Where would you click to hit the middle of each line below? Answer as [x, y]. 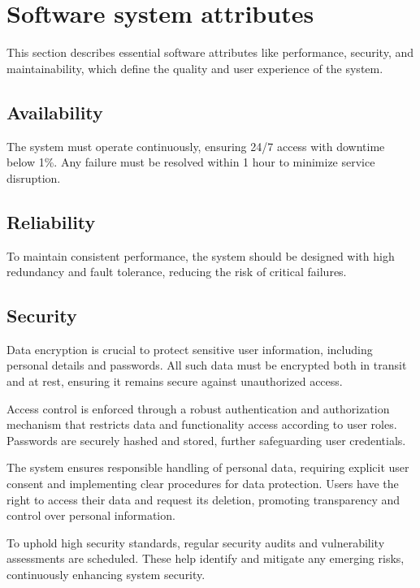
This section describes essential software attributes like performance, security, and [210, 52]
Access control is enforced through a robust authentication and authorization [198, 408]
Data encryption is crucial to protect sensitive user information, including [190, 349]
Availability [55, 112]
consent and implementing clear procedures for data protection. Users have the [203, 484]
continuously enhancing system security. [106, 575]
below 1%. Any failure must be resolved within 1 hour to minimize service [191, 162]
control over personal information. [91, 515]
